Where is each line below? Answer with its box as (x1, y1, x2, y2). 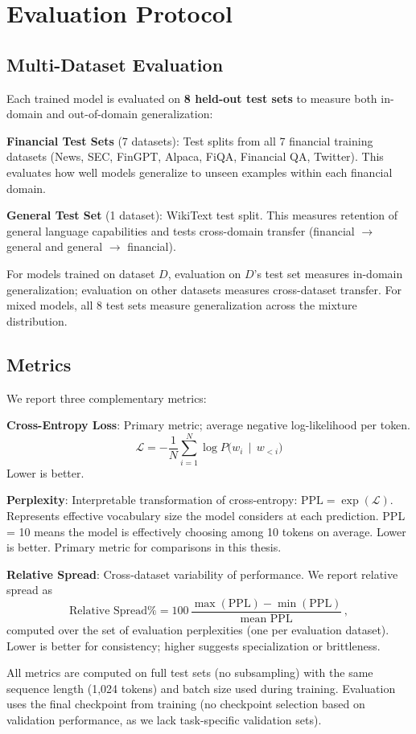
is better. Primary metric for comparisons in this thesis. (6, 539, 282, 556)
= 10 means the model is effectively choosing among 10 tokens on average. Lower (6, 523, 406, 539)
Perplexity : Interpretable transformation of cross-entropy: (6, 491, 298, 508)
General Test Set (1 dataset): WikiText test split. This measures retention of (6, 207, 398, 223)
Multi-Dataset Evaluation (6, 51, 224, 76)
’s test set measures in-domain (253, 264, 403, 281)
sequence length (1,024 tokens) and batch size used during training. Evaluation (6, 679, 396, 696)
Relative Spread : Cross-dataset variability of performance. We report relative (6, 565, 398, 582)
